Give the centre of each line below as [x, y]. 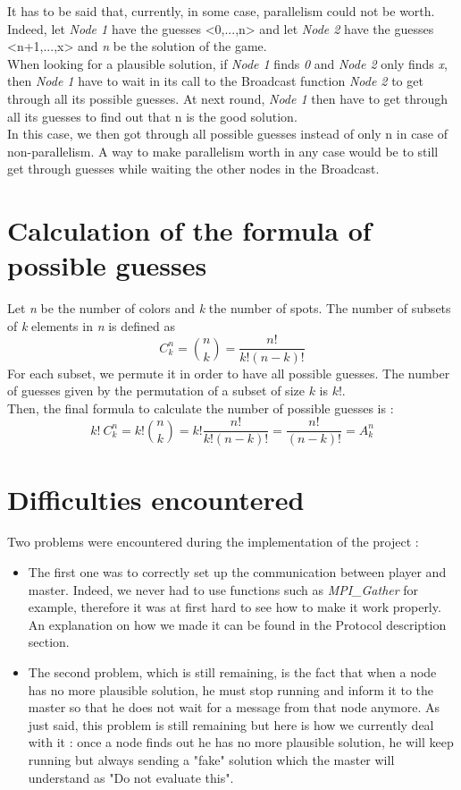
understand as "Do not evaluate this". [131, 777]
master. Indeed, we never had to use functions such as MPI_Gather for [223, 589]
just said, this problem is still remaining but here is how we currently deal [231, 724]
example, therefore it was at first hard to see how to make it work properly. [235, 607]
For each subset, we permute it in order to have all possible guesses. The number [229, 373]
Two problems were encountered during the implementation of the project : [213, 542]
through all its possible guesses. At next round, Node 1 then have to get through [228, 98]
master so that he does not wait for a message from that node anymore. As [234, 707]
